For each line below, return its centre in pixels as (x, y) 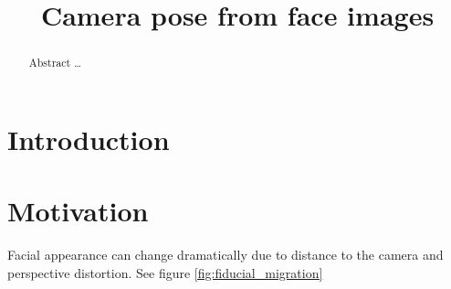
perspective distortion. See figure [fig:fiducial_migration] (165, 272)
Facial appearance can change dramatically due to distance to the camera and (225, 255)
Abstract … (55, 63)
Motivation (78, 211)
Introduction (89, 139)
